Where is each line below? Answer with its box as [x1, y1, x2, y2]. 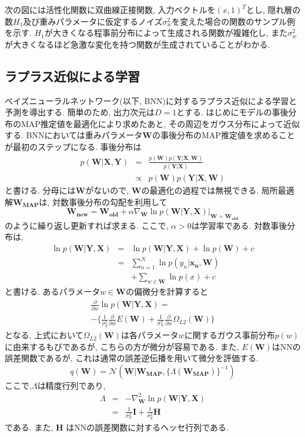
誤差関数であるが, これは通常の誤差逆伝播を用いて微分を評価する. [5, 352, 259, 364]
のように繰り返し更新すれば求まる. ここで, [5, 219, 169, 231]
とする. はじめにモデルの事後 [176, 106, 289, 118]
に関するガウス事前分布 [184, 329, 275, 341]
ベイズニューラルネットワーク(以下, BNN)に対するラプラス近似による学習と [5, 94, 297, 106]
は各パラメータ [121, 329, 179, 341]
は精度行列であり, [37, 379, 106, 391]
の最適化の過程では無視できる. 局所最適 [141, 184, 294, 196]
